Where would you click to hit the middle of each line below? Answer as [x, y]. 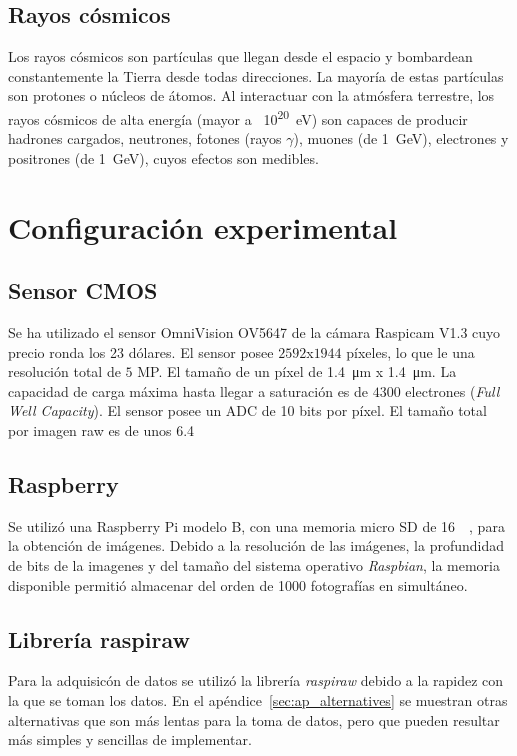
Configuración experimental [203, 226]
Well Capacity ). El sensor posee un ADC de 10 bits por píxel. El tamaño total [247, 410]
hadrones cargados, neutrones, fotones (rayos [145, 138]
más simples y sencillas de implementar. [130, 739]
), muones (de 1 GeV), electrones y [401, 138]
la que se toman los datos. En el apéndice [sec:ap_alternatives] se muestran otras [258, 699]
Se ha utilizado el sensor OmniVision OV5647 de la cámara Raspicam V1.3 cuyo [254, 332]
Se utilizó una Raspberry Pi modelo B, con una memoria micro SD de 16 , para [256, 525]
